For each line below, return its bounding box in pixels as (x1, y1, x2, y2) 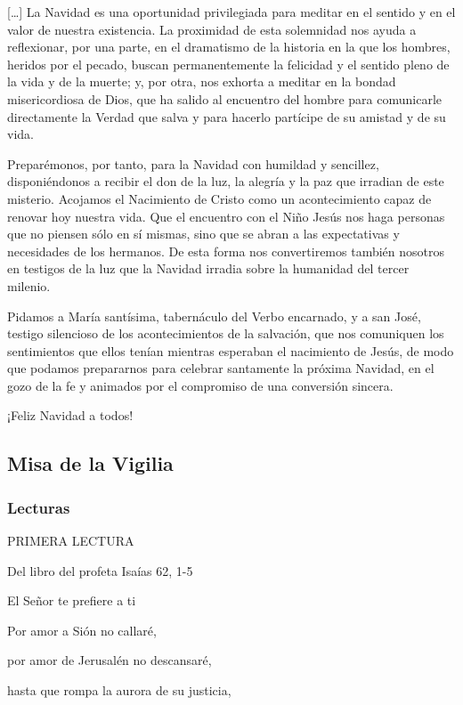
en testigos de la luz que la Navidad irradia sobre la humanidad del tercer (7, 259, 410, 278)
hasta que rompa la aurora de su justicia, (7, 681, 231, 700)
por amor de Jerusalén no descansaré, (7, 651, 212, 669)
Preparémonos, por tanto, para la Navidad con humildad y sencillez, (7, 154, 379, 173)
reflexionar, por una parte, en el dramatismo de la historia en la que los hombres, (7, 37, 451, 56)
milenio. (7, 276, 51, 295)
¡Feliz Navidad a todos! (7, 406, 134, 425)
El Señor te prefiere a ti (7, 591, 136, 610)
